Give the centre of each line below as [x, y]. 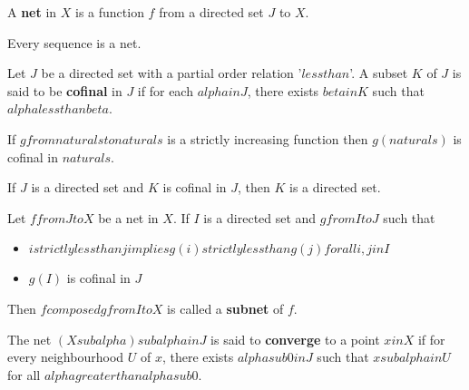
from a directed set [211, 12]
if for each [165, 90]
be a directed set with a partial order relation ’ [171, 73]
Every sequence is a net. [74, 42]
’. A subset [379, 73]
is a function [110, 12]
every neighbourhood [66, 357]
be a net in [128, 217]
